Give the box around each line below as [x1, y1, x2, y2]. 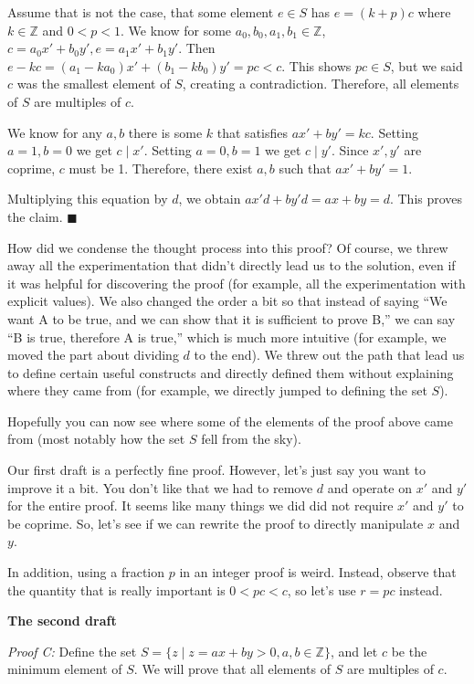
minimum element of [7, 659, 122, 679]
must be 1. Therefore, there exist [68, 158, 253, 177]
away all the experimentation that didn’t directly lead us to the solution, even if [7, 256, 456, 275]
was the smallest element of [16, 74, 171, 93]
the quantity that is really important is [7, 580, 226, 599]
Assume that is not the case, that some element [7, 3, 274, 21]
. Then [178, 38, 216, 58]
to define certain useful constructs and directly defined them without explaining [7, 363, 454, 382]
